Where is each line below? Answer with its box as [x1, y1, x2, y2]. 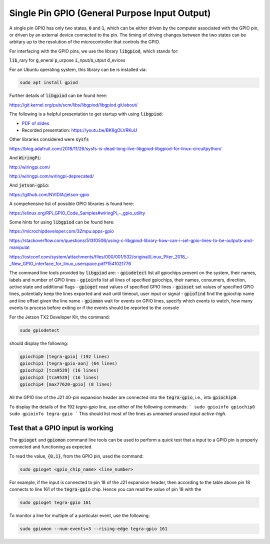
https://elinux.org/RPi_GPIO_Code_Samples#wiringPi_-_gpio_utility [9, 210, 145, 216]
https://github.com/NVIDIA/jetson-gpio [9, 191, 89, 197]
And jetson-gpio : [9, 182, 49, 188]
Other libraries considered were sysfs [9, 136, 89, 142]
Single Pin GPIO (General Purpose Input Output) [9, 7, 211, 18]
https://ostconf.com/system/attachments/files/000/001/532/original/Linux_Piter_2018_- [9, 253, 189, 259]
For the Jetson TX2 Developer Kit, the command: [9, 314, 110, 320]
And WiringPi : [9, 155, 41, 161]
